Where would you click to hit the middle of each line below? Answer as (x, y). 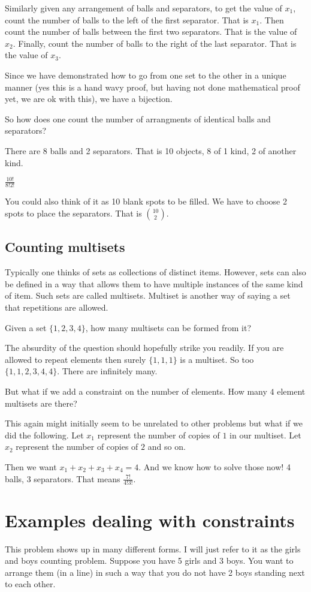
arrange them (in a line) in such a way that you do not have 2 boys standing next (155, 572)
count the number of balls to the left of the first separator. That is (127, 19)
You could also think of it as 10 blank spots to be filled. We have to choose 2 (146, 201)
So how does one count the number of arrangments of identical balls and (138, 118)
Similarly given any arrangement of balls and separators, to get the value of (144, 8)
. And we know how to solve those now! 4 (215, 466)
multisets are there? (41, 403)
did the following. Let (44, 435)
